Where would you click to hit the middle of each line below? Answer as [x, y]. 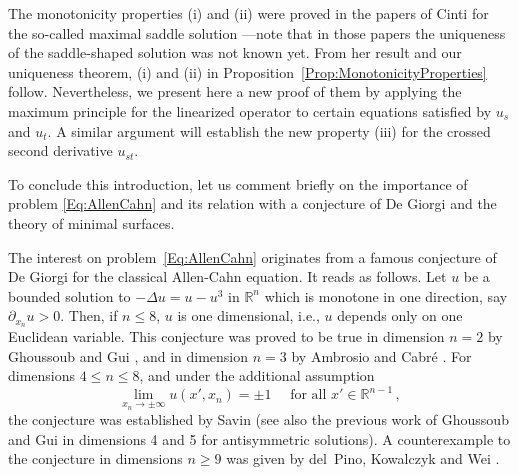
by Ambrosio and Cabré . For [381, 355]
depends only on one [400, 315]
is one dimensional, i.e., [248, 315]
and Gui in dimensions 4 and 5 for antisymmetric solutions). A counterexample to [259, 438]
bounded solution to [69, 295]
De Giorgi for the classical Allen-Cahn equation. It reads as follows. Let [227, 276]
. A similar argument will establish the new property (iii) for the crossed [269, 130]
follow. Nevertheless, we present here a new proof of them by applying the [235, 91]
